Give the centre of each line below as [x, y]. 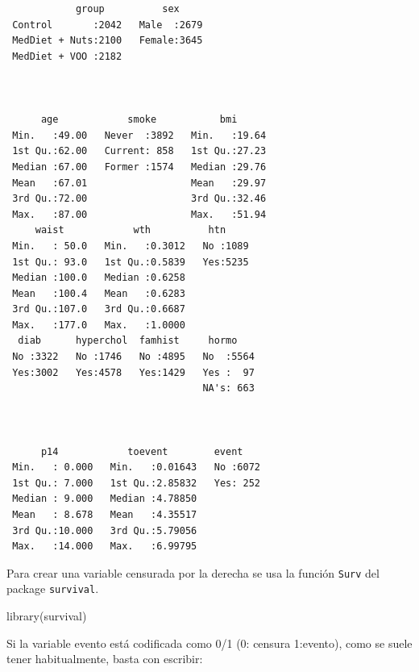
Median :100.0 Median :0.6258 [99, 278]
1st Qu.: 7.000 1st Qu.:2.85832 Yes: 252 [136, 483]
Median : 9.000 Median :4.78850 [105, 499]
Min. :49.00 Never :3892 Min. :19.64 [139, 135]
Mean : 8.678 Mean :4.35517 [105, 515]
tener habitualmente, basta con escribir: [105, 659]
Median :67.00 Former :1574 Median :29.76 [139, 167]
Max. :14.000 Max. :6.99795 [105, 547]
